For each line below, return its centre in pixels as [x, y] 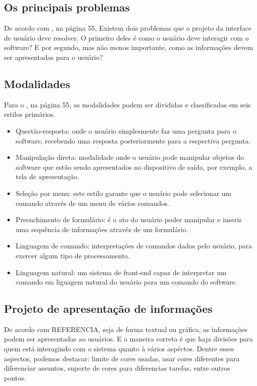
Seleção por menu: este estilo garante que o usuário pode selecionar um [123, 193]
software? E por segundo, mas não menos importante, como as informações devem [128, 47]
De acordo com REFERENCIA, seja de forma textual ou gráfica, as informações [126, 329]
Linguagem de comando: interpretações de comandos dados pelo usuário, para [134, 246]
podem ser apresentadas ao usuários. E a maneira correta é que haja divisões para [128, 339]
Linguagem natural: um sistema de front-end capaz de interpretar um [121, 272]
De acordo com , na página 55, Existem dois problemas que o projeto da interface [128, 28]
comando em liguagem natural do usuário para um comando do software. [126, 282]
